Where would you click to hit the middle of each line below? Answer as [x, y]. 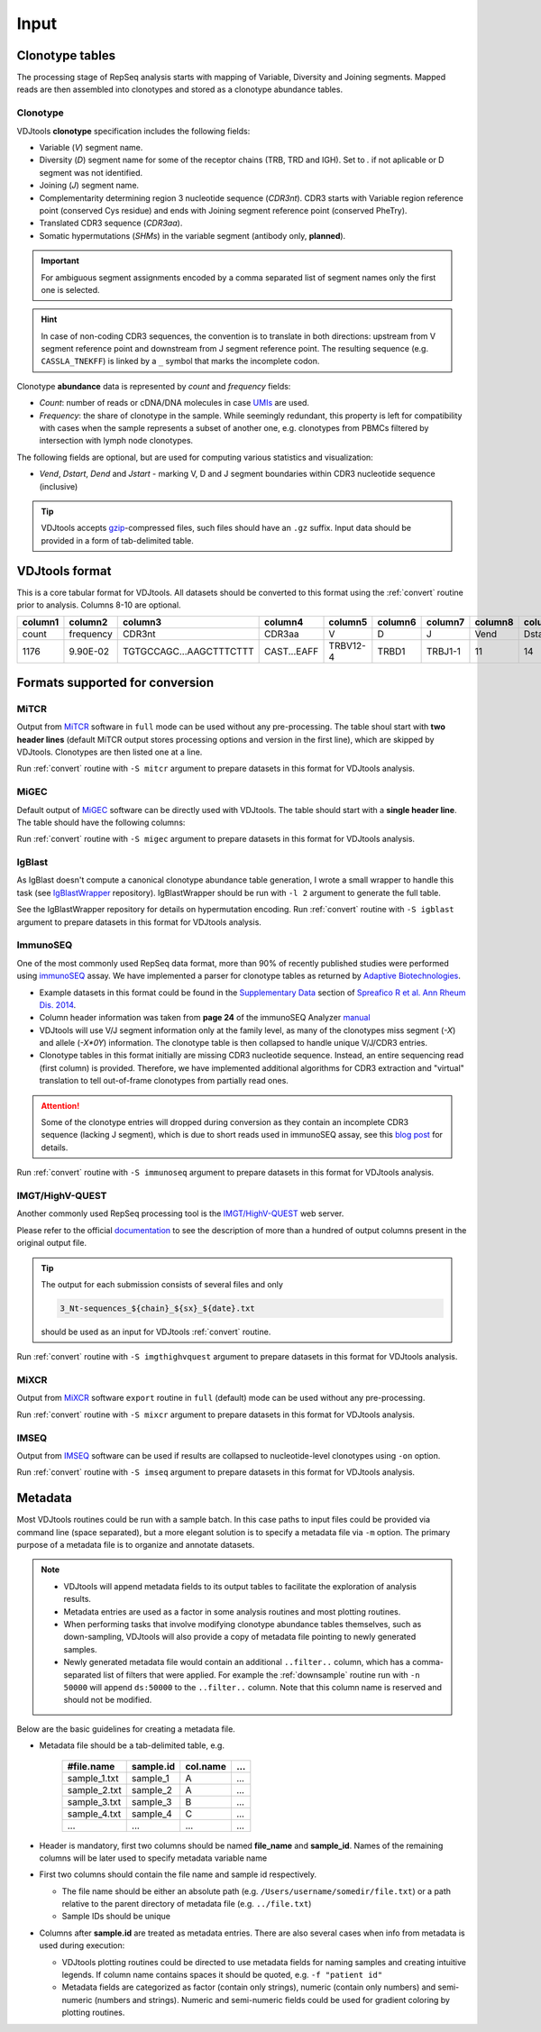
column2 [88, 622]
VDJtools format [64, 571]
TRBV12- [348, 646]
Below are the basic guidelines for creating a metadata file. [126, 1729]
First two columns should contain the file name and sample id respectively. [178, 1874]
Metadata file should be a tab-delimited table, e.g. [132, 1745]
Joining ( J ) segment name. [89, 186]
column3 [142, 622]
